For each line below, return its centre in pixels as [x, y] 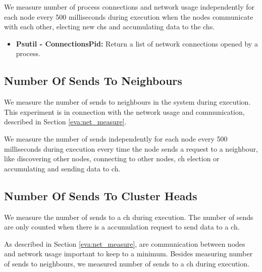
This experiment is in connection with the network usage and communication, [124, 111]
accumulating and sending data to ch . [62, 168]
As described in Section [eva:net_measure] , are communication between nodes [125, 243]
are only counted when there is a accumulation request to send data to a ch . [122, 227]
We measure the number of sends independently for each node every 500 [116, 138]
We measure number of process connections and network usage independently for [129, 7]
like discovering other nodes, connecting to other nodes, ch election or [112, 158]
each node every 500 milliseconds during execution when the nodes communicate [129, 16]
